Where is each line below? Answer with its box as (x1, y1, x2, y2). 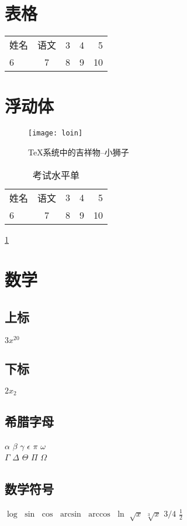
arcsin (60, 510, 81, 518)
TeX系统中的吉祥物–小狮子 (28, 145, 129, 158)
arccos (88, 510, 110, 518)
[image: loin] (28, 129, 83, 138)
